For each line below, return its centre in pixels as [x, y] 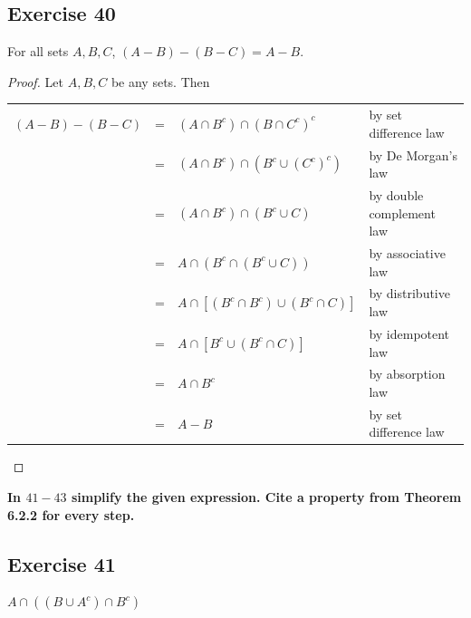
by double [396, 195]
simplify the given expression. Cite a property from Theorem [266, 497]
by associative [407, 253]
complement [402, 212]
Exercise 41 [62, 563]
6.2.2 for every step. [71, 514]
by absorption [407, 374]
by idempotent [409, 333]
